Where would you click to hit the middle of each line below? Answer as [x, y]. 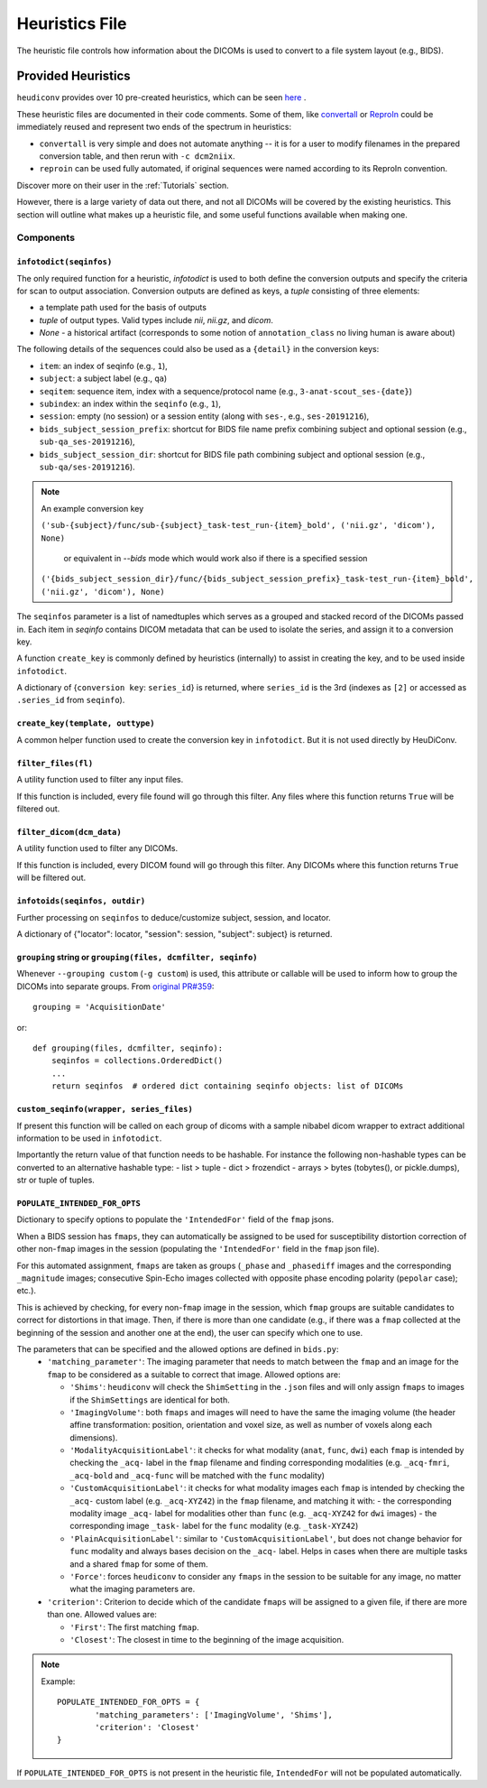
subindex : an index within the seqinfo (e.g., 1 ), [130, 404]
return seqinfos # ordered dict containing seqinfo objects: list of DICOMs [227, 1086]
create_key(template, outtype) [86, 723]
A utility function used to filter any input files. [100, 780]
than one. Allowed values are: [102, 1615]
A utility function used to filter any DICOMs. [97, 848]
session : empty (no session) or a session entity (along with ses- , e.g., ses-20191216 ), [204, 416]
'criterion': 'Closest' [147, 1727]
